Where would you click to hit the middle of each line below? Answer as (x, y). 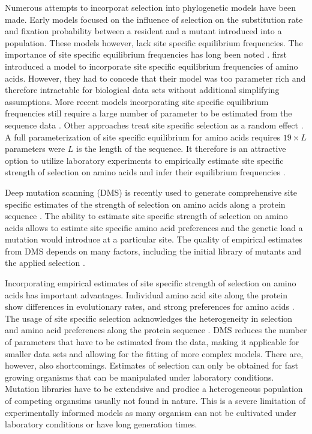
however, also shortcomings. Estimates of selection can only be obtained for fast (151, 365)
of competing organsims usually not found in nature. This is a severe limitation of (155, 400)
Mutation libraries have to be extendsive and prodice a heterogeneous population (154, 389)
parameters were (35, 149)
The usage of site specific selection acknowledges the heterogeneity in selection (149, 318)
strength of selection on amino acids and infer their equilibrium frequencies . (145, 172)
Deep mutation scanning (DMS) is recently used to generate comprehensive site (151, 192)
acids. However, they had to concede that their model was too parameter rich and (155, 78)
